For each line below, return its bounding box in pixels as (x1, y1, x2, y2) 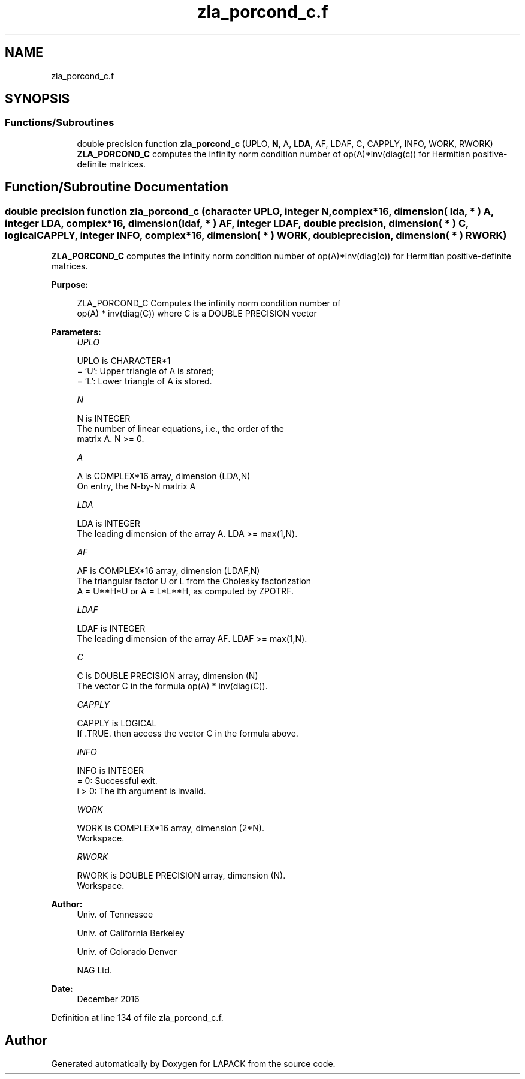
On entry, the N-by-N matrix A (77, 481, 196, 492)
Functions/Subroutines (5, 116, 114, 129)
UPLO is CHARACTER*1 (77, 356, 171, 366)
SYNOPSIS (5, 91, 70, 107)
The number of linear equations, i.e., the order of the (77, 423, 284, 434)
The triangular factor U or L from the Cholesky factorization (77, 576, 312, 587)
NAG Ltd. (77, 965, 113, 976)
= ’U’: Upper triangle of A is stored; (77, 366, 215, 377)
